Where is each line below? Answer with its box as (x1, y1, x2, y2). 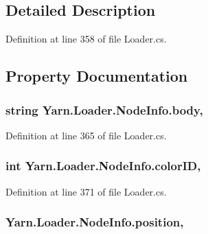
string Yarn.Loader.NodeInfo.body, (5, 101, 203, 118)
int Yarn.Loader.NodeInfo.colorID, (5, 157, 201, 174)
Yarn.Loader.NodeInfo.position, (5, 213, 184, 231)
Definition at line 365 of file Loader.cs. (5, 128, 167, 142)
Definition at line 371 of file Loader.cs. (5, 184, 167, 198)
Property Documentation (5, 65, 188, 86)
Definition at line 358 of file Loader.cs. (5, 32, 167, 46)
